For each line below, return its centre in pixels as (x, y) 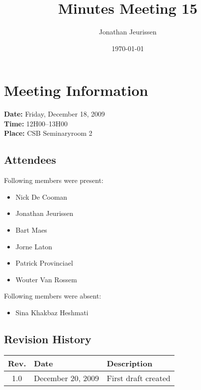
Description (129, 363)
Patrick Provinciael (44, 263)
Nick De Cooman (41, 196)
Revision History (48, 339)
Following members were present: (54, 180)
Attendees (30, 160)
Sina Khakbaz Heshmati (52, 312)
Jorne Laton (34, 246)
